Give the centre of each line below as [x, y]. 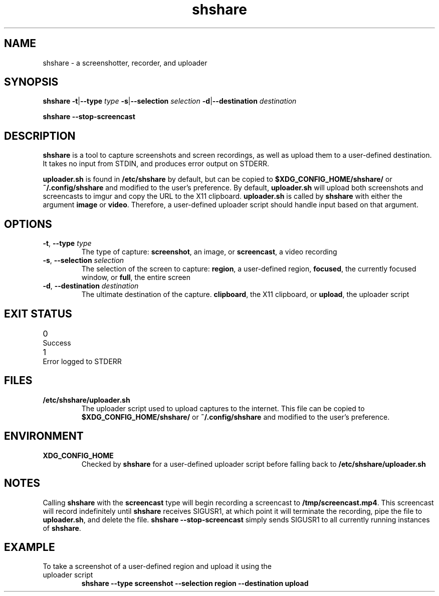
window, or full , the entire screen [136, 277]
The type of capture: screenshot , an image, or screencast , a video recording [209, 252]
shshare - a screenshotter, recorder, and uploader [125, 63]
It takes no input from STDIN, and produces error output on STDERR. [156, 164]
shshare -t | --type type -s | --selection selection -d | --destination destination [170, 101]
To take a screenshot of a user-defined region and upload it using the [157, 566]
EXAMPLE [30, 547]
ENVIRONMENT [44, 436]
